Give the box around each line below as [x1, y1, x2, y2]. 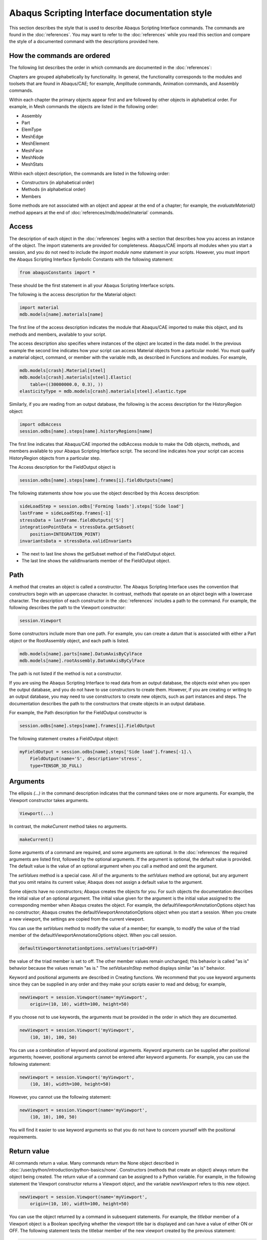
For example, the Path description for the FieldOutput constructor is [9, 710, 147, 716]
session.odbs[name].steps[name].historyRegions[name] [19, 428, 153, 434]
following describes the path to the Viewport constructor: [9, 605, 126, 611]
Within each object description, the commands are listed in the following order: [9, 170, 170, 176]
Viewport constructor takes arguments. [9, 797, 89, 803]
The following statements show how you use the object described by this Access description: [9, 490, 200, 496]
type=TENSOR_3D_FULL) [30, 763, 83, 768]
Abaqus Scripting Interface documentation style [9, 7, 213, 18]
